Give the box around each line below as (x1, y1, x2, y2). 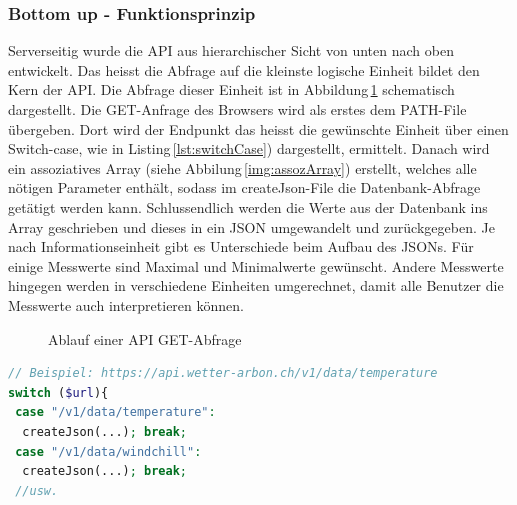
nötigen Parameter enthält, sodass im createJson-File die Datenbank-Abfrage (8, 177, 481, 198)
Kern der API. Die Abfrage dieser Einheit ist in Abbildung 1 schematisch (8, 79, 455, 100)
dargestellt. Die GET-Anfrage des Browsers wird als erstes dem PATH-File (8, 99, 467, 119)
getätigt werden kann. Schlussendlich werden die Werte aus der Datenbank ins (8, 196, 488, 217)
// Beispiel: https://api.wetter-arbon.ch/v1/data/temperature (8, 366, 438, 381)
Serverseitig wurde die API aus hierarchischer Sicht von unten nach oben (8, 40, 454, 61)
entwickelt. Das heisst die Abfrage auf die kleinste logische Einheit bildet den (8, 59, 480, 80)
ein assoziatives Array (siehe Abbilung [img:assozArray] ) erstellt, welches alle (8, 157, 477, 178)
